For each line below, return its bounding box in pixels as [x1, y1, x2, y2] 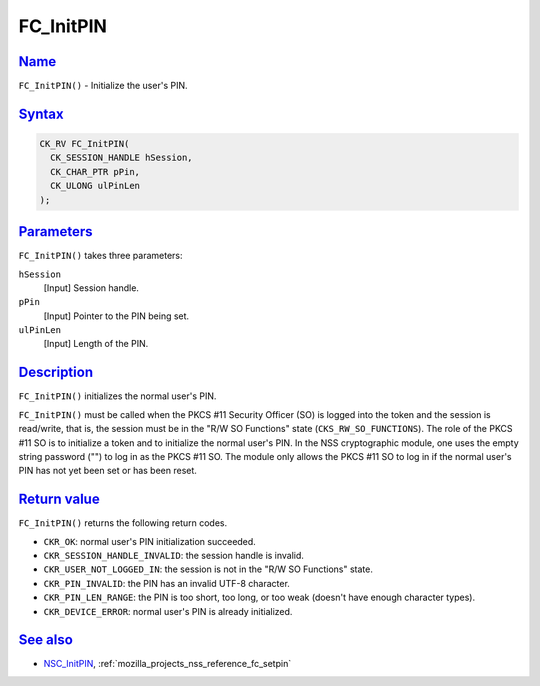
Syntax [18, 105, 64, 122]
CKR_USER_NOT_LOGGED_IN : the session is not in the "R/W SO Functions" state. [43, 563, 374, 575]
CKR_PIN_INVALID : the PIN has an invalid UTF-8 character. [43, 577, 290, 589]
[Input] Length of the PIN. [43, 338, 149, 350]
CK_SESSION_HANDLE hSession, [50, 152, 194, 164]
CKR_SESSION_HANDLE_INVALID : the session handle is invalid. [43, 550, 305, 562]
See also [18, 631, 74, 649]
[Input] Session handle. [43, 281, 140, 294]
